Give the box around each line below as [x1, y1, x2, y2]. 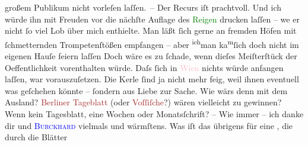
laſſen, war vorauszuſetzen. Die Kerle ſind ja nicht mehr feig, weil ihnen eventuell [5, 73, 299, 85]
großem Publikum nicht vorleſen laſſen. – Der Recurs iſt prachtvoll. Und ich [5, 1, 282, 13]
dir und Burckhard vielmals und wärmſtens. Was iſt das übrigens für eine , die [5, 119, 293, 131]
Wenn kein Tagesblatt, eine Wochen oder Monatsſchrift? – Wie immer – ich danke [5, 108, 304, 120]
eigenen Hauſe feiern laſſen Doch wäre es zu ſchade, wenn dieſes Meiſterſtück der [5, 50, 297, 62]
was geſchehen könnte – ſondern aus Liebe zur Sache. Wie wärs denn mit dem [5, 84, 288, 96]
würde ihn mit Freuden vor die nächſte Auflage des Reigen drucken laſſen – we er [5, 12, 300, 25]
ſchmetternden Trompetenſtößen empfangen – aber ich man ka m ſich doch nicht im [5, 36, 299, 50]
